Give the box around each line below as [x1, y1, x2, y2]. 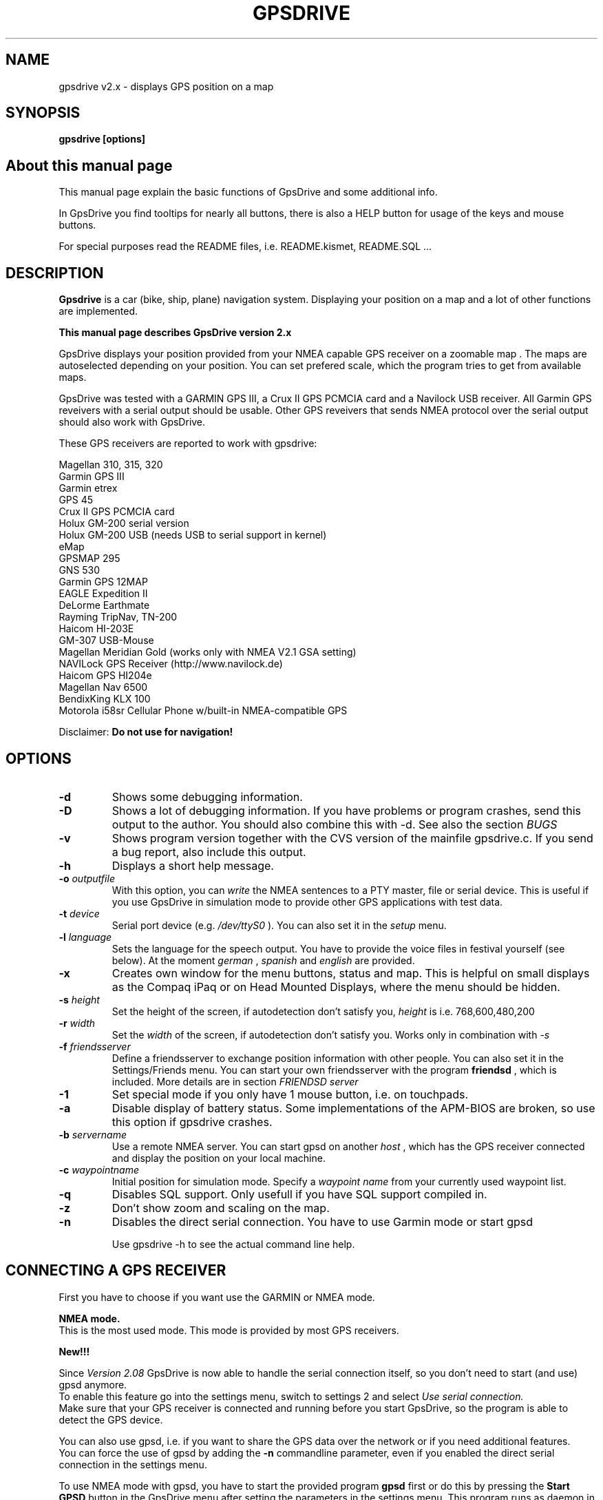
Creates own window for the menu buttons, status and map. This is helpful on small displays [112, 966, 590, 980]
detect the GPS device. [59, 1413, 163, 1426]
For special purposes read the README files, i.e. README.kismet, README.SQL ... [59, 240, 432, 253]
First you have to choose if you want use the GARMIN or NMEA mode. [59, 1291, 375, 1303]
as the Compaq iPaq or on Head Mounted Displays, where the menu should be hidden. [112, 979, 560, 994]
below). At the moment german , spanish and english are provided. [112, 954, 415, 966]
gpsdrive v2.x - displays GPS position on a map [59, 80, 274, 92]
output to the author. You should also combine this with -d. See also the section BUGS [112, 817, 558, 831]
